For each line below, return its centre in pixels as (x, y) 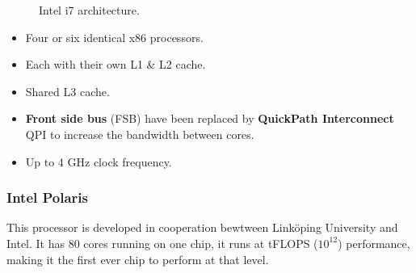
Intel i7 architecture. (89, 10)
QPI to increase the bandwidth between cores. (140, 134)
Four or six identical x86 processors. (114, 37)
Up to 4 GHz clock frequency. (99, 161)
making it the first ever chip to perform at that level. (138, 259)
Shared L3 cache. (67, 91)
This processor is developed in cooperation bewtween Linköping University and (202, 227)
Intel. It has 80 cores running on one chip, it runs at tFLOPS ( (162, 243)
